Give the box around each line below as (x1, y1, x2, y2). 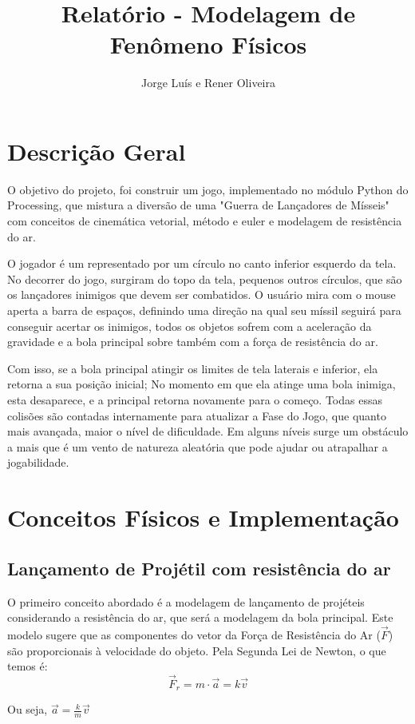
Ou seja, (7, 701, 48, 718)
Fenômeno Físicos (109, 28, 307, 61)
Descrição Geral (7, 134, 186, 167)
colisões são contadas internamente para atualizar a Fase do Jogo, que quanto (7, 407, 386, 424)
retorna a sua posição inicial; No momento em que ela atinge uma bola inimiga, (7, 376, 396, 392)
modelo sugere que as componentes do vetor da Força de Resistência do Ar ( (7, 626, 381, 642)
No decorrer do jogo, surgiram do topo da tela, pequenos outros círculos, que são (7, 270, 402, 287)
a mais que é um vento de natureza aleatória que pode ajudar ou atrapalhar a (7, 438, 388, 455)
